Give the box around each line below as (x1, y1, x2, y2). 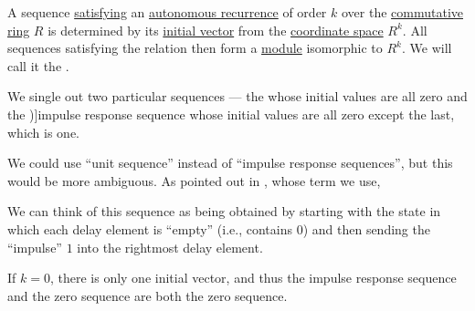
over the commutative (341, 3, 463, 21)
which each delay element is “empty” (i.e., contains (7, 219, 292, 238)
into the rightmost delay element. (77, 237, 263, 256)
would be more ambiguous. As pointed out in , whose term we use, (7, 171, 381, 190)
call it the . (7, 56, 69, 75)
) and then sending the (302, 219, 430, 238)
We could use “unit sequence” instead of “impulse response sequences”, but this (7, 153, 453, 172)
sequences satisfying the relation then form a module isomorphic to (7, 38, 383, 57)
